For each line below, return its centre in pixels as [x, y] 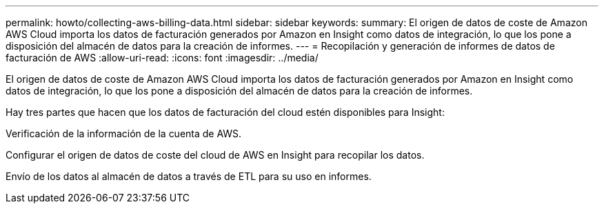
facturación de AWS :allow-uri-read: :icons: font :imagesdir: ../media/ [162, 58]
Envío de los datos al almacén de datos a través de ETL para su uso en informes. [189, 176]
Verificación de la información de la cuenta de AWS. [124, 133]
